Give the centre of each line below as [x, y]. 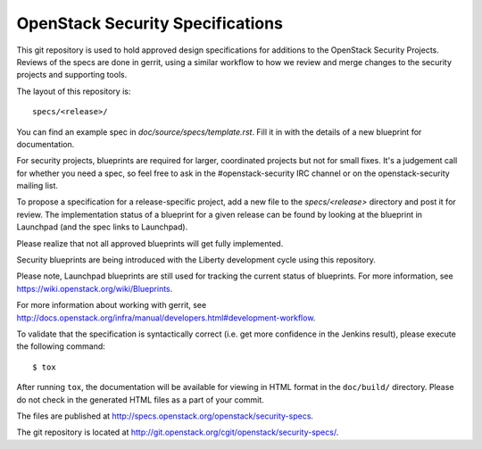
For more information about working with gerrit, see [112, 305]
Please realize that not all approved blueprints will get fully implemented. [150, 243]
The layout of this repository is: [74, 91]
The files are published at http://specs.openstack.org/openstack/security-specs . [165, 416]
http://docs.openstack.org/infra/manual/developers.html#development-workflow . [166, 318]
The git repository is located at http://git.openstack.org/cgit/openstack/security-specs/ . [178, 432]
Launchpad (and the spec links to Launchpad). [102, 227]
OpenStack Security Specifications [150, 23]
